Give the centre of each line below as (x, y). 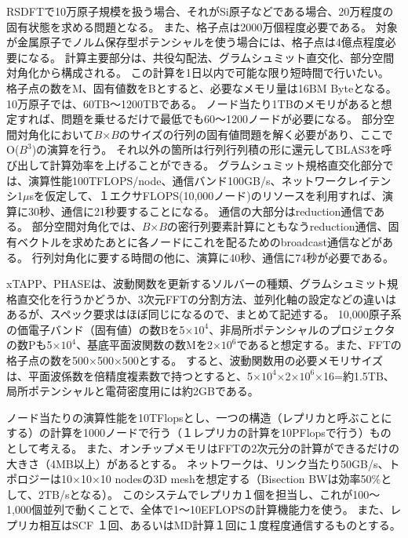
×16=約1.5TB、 (355, 375)
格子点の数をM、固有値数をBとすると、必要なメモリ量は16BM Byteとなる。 (202, 87)
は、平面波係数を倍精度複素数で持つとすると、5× (134, 375)
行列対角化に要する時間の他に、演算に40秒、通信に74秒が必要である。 (213, 257)
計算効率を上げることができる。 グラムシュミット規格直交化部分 (216, 164)
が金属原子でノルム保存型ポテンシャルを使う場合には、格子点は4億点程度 (196, 42)
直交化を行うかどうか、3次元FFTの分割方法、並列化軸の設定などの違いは (207, 298)
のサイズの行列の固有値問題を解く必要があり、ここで (256, 134)
